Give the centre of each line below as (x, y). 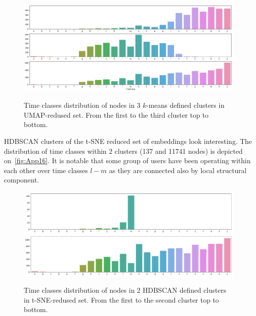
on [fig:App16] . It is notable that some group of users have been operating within (128, 160)
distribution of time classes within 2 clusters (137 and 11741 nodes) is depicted (123, 151)
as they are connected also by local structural (178, 170)
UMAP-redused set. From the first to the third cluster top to (116, 114)
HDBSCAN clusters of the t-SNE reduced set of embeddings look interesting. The (128, 141)
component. (21, 180)
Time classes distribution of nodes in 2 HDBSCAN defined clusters (125, 290)
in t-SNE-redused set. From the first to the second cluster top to (121, 299)
